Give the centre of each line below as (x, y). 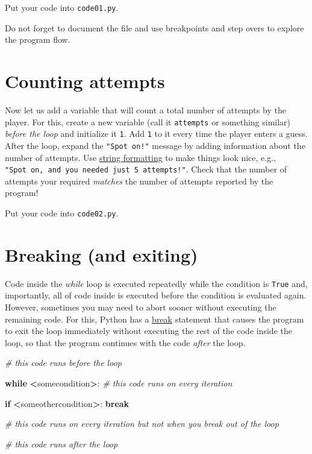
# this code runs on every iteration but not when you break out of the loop (142, 424)
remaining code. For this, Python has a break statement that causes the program (154, 319)
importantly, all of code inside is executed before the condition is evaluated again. (156, 295)
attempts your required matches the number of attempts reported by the (139, 181)
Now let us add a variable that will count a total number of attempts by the (145, 109)
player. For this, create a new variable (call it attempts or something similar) (148, 121)
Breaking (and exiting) (101, 254)
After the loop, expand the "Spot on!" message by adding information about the (155, 145)
